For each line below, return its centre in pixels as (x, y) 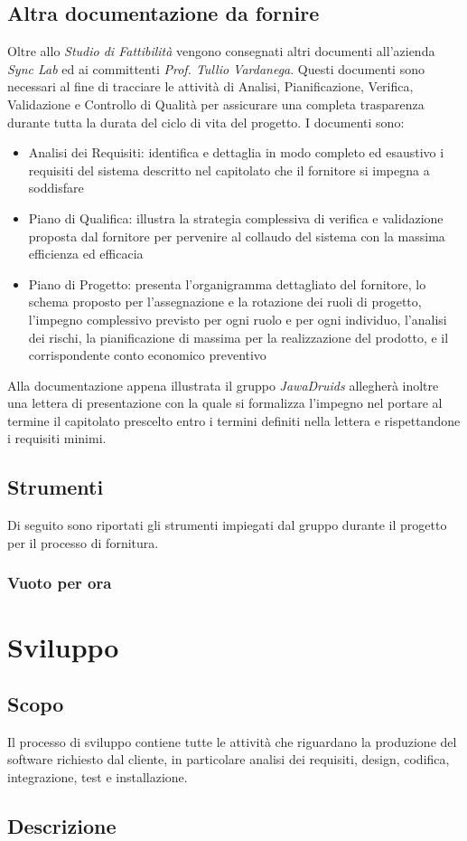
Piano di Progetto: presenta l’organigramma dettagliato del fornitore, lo (227, 283)
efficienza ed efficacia (86, 254)
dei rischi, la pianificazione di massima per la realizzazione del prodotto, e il (238, 337)
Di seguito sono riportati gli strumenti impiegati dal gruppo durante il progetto (227, 525)
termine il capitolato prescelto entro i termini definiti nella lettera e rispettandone (234, 420)
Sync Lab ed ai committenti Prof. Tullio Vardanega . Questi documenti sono (216, 68)
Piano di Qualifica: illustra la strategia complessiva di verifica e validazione (236, 217)
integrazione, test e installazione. (98, 777)
